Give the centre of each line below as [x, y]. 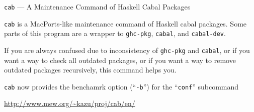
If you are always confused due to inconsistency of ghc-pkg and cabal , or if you [127, 50]
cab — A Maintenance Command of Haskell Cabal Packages [97, 6]
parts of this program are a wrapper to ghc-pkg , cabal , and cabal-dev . [115, 33]
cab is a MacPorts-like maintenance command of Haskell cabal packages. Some [125, 23]
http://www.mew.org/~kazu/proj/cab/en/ [70, 103]
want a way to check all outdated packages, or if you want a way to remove [120, 60]
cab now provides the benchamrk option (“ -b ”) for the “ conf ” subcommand [121, 86]
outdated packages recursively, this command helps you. [90, 70]
